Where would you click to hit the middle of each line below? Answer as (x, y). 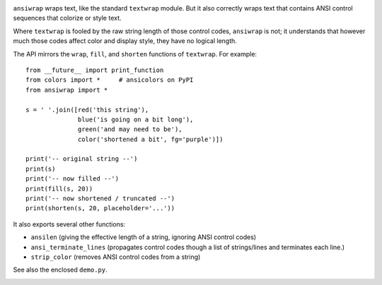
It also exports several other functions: (69, 224)
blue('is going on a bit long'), (136, 119)
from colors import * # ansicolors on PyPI (110, 80)
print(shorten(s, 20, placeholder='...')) (100, 208)
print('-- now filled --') (73, 179)
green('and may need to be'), (131, 129)
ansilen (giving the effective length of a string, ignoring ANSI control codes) (144, 237)
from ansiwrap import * (67, 90)
